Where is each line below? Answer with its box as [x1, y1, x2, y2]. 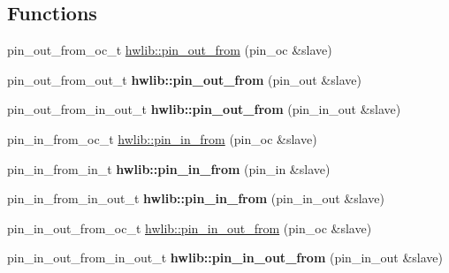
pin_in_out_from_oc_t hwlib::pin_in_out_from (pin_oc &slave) [7, 218, 372, 237]
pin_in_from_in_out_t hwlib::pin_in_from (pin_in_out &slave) [7, 189, 384, 208]
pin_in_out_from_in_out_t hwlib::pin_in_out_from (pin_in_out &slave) [7, 248, 444, 267]
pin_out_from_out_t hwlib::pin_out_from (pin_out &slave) [7, 70, 361, 88]
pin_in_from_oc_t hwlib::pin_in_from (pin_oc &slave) [7, 129, 317, 148]
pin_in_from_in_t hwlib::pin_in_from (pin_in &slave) [7, 159, 331, 178]
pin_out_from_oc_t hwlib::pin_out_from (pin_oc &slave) [7, 41, 332, 59]
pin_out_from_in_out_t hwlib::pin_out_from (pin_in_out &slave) [7, 100, 401, 118]
